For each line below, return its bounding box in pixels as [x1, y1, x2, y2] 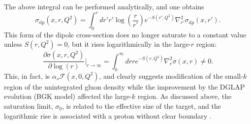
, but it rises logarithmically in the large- [67, 39, 191, 49]
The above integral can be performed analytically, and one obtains [4, 1, 204, 11]
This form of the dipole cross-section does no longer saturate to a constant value [4, 29, 247, 39]
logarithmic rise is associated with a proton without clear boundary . [4, 110, 212, 121]
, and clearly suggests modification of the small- [99, 70, 243, 81]
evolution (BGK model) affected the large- [4, 91, 132, 101]
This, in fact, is [4, 70, 50, 81]
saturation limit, [4, 100, 53, 111]
